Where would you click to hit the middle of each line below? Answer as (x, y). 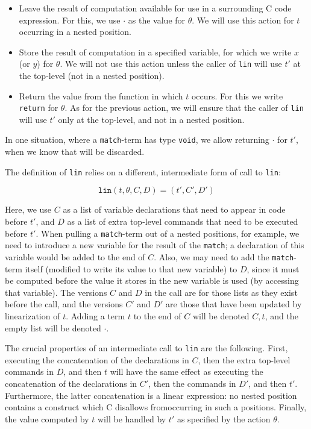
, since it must (273, 268)
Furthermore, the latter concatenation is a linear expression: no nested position (151, 395)
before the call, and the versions (64, 304)
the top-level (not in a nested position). (92, 76)
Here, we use (28, 209)
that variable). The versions (56, 292)
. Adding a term (96, 315)
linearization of (33, 315)
